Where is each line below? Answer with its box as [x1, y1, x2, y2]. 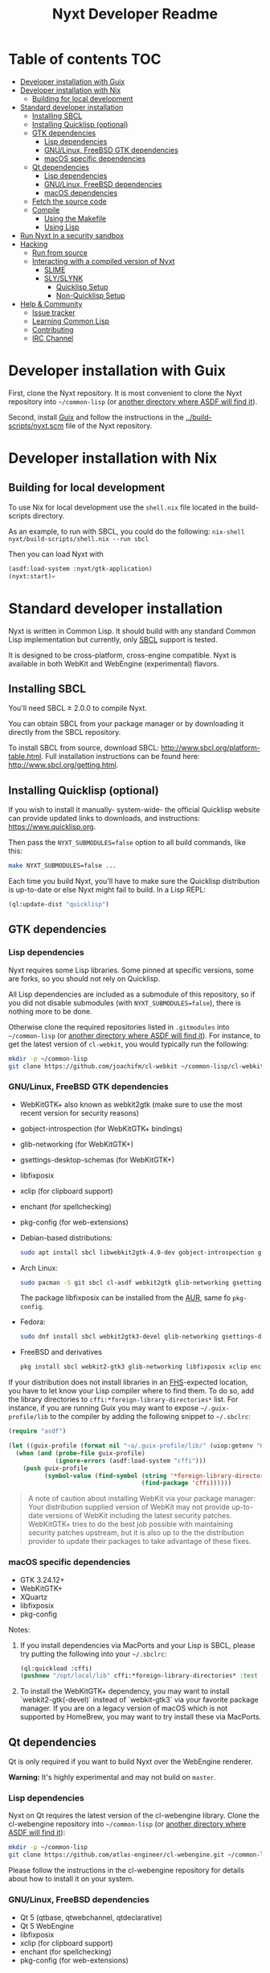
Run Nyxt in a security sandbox [19, 230, 125, 240]
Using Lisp [43, 222, 80, 232]
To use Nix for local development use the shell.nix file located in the [8, 502, 238, 512]
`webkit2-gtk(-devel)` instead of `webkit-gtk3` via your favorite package [19, 1695, 259, 1705]
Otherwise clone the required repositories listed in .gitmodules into [8, 1022, 230, 1031]
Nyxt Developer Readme [51, 5, 219, 23]
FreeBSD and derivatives [19, 1348, 103, 1357]
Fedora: [19, 1317, 46, 1327]
